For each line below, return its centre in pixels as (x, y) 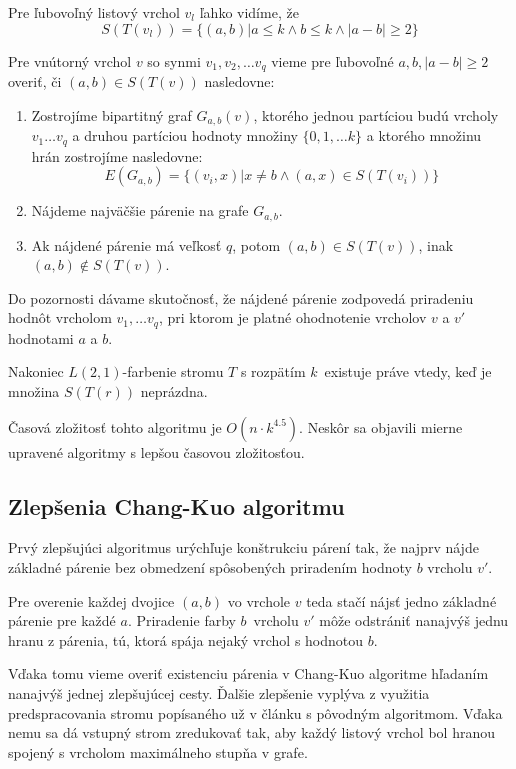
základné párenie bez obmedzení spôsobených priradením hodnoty (210, 567)
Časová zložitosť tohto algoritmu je (115, 426)
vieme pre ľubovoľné (332, 60)
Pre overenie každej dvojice (91, 600)
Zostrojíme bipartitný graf (111, 114)
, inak (436, 244)
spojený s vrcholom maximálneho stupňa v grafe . (158, 751)
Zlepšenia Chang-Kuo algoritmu (176, 505)
